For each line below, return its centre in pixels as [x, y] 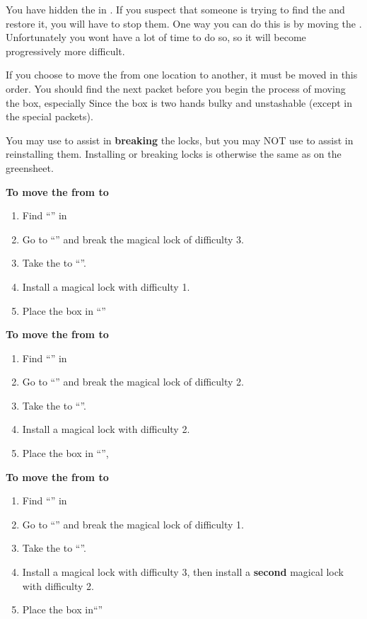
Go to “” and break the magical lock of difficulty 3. [133, 239]
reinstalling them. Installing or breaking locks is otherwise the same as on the [174, 154]
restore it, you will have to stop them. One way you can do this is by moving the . [184, 23]
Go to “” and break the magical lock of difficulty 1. [133, 524]
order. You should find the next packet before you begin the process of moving [176, 88]
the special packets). [49, 116]
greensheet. [30, 167]
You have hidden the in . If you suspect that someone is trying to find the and [175, 9]
